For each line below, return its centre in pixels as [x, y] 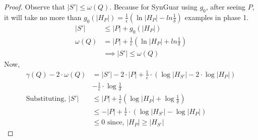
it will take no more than [43, 17]
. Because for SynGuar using [153, 7]
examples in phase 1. [217, 17]
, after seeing [226, 7]
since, [116, 123]
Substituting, [46, 99]
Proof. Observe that [35, 7]
